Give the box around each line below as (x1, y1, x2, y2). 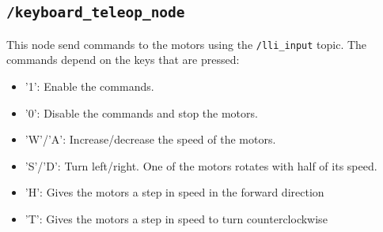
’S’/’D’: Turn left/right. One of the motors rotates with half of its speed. (25, 157, 377, 174)
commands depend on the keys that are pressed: (6, 51, 240, 68)
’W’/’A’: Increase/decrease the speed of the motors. (25, 131, 276, 148)
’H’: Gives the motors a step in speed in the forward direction (25, 184, 324, 200)
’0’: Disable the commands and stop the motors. (25, 104, 258, 121)
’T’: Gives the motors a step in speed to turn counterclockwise (25, 211, 328, 226)
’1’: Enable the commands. (25, 78, 154, 95)
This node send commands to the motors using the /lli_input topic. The (6, 36, 367, 52)
